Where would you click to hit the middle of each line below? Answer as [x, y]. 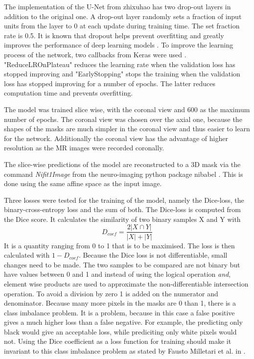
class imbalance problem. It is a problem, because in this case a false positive [119, 312]
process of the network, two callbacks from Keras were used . [95, 54]
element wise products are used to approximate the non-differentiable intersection [126, 283]
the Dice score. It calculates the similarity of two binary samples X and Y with [122, 219]
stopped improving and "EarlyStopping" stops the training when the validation [122, 74]
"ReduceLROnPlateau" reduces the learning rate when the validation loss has [120, 64]
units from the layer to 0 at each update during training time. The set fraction [122, 26]
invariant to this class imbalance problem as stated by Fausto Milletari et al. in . [125, 351]
